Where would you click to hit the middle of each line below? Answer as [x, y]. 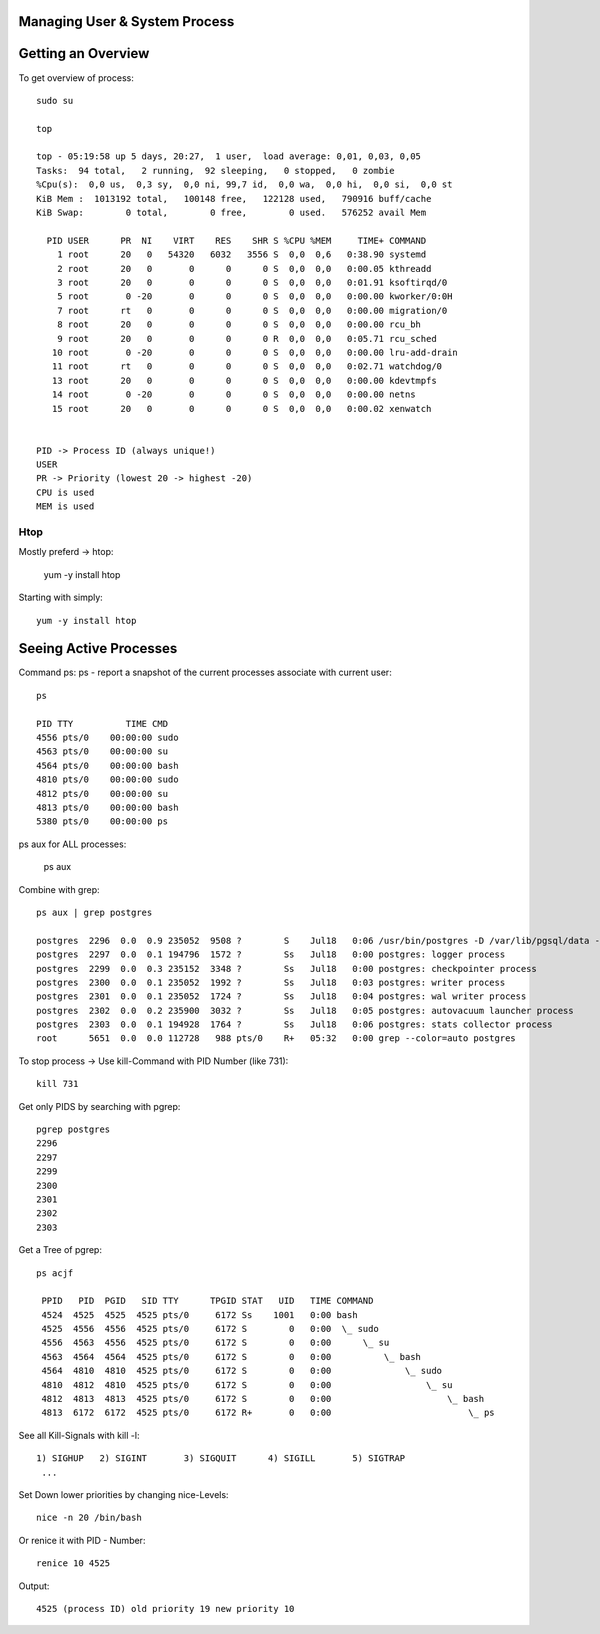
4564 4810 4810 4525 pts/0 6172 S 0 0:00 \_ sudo [242, 1371]
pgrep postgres [73, 1129]
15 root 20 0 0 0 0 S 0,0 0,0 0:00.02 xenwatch [241, 408]
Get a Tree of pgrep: [60, 1250]
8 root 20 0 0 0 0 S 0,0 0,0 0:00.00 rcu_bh [239, 324]
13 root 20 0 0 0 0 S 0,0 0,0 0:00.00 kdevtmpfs [244, 380]
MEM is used [65, 506]
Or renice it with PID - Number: [82, 1540]
